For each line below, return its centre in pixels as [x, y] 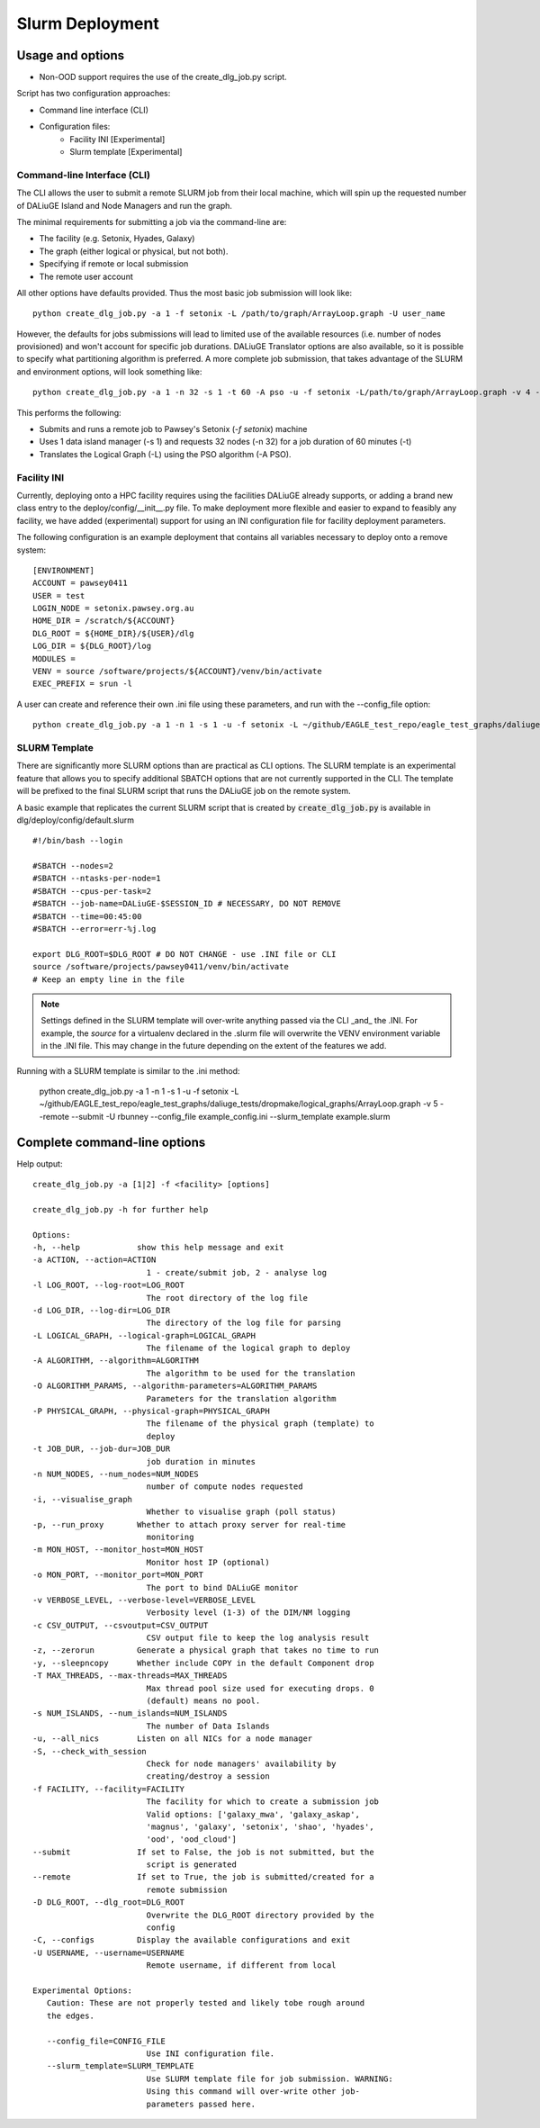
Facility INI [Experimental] [117, 139]
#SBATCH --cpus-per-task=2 [92, 891]
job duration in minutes [201, 1461]
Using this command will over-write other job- [253, 2092]
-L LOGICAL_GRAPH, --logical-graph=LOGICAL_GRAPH [144, 1335]
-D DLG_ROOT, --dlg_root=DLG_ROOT [108, 1903]
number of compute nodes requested [225, 1487]
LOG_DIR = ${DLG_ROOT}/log [92, 646]
